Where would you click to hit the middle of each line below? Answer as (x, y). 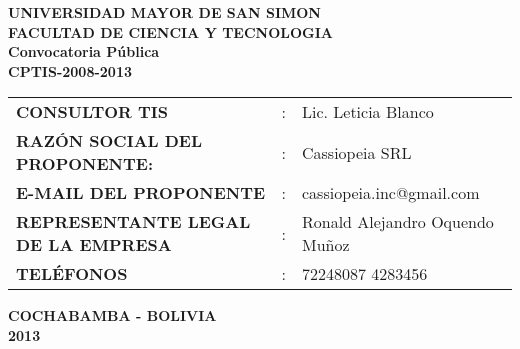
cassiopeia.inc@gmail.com (390, 193)
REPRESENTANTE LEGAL (133, 222)
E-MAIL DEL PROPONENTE (141, 193)
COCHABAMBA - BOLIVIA (112, 315)
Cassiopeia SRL (356, 152)
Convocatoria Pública (84, 51)
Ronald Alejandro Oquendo (397, 222)
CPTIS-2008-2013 (70, 70)
